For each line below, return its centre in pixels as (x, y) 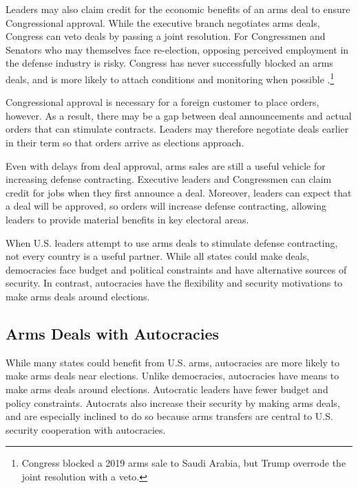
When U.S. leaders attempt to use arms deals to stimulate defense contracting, (172, 242)
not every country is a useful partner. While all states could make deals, (158, 256)
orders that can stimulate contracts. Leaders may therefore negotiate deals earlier (177, 129)
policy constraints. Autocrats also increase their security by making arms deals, (173, 402)
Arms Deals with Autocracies (113, 333)
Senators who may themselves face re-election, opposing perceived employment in (177, 49)
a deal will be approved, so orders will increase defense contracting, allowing (166, 206)
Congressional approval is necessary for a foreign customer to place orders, (162, 102)
